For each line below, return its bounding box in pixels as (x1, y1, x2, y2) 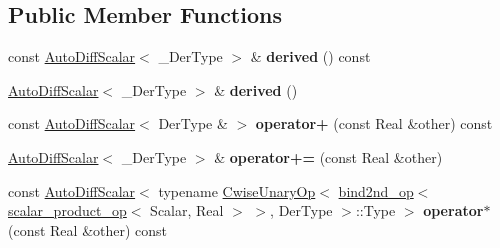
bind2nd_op (338, 180, 414, 201)
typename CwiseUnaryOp (158, 180, 316, 201)
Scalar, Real (150, 200, 224, 221)
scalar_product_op (8, 200, 127, 221)
